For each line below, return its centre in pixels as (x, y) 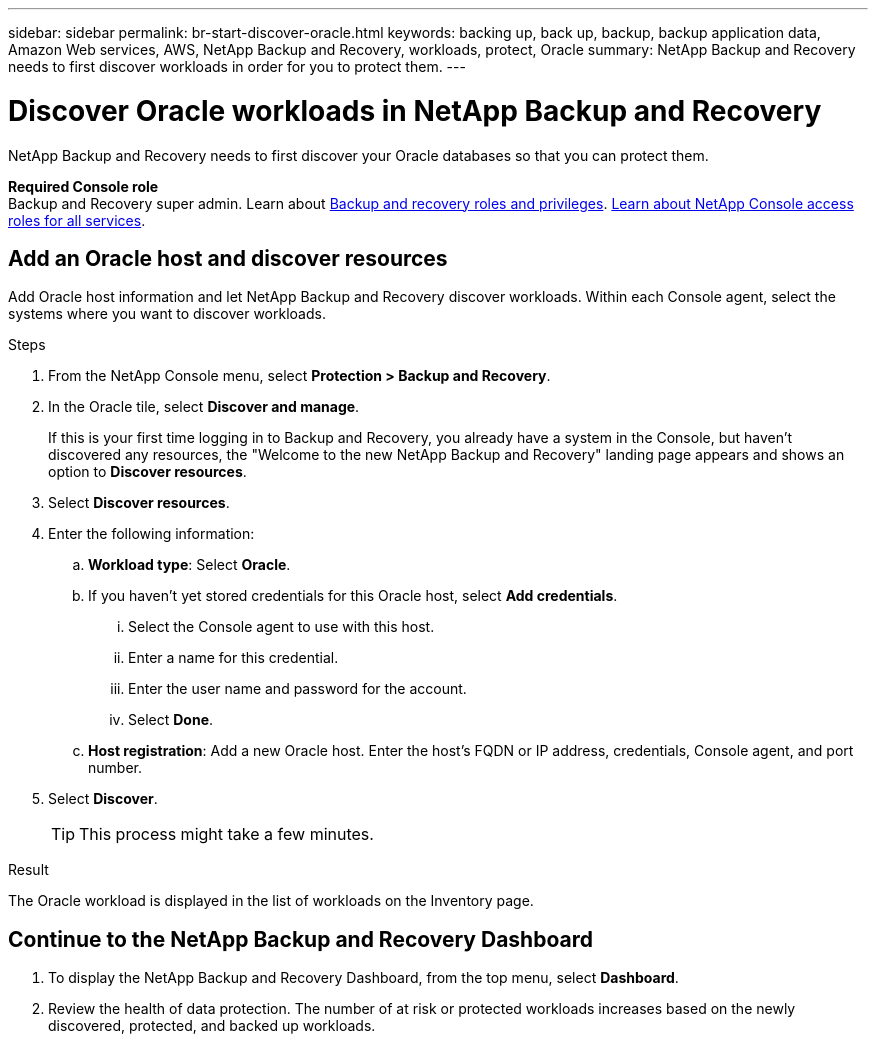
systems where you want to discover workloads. (167, 314)
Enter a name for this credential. (233, 658)
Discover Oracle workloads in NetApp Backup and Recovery (415, 110)
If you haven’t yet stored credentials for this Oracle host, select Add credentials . (353, 596)
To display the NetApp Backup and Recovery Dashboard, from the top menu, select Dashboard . (363, 978)
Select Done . (171, 720)
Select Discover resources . (139, 503)
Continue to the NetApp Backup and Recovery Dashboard (300, 939)
